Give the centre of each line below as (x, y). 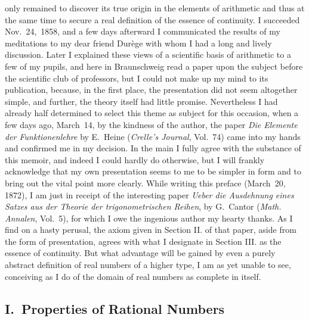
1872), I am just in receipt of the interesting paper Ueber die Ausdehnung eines (149, 194)
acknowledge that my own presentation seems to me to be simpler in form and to (153, 171)
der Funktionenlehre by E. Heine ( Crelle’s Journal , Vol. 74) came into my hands (153, 136)
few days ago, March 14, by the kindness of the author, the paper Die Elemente (151, 124)
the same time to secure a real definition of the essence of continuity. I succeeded (152, 19)
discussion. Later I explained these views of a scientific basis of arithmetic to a (148, 54)
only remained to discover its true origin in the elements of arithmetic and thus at (155, 8)
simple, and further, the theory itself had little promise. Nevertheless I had (141, 101)
